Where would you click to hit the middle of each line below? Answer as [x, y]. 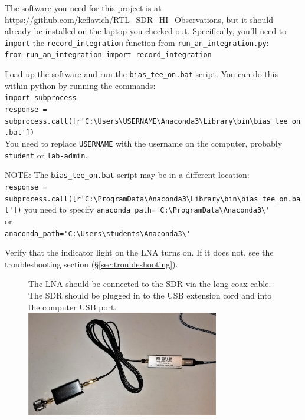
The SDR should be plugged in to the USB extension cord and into [150, 295]
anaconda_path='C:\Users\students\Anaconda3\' [98, 234]
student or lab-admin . [46, 155]
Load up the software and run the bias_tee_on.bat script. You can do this [142, 74]
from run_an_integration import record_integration [108, 55]
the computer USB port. [73, 307]
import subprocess [41, 98]
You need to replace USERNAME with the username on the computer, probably [144, 143]
